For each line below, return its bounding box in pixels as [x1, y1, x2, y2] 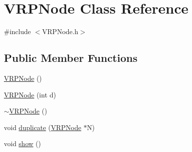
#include [4, 26, 31, 37]
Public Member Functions [4, 50, 137, 65]
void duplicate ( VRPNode [4, 122, 81, 132]
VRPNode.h [42, 26, 78, 37]
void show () [4, 138, 41, 149]
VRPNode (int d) [4, 89, 56, 99]
